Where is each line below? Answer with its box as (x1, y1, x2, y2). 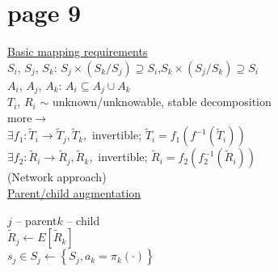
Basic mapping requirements (7, 43, 148, 60)
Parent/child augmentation (7, 184, 141, 201)
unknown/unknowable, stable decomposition (52, 93, 272, 110)
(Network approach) (7, 168, 107, 185)
